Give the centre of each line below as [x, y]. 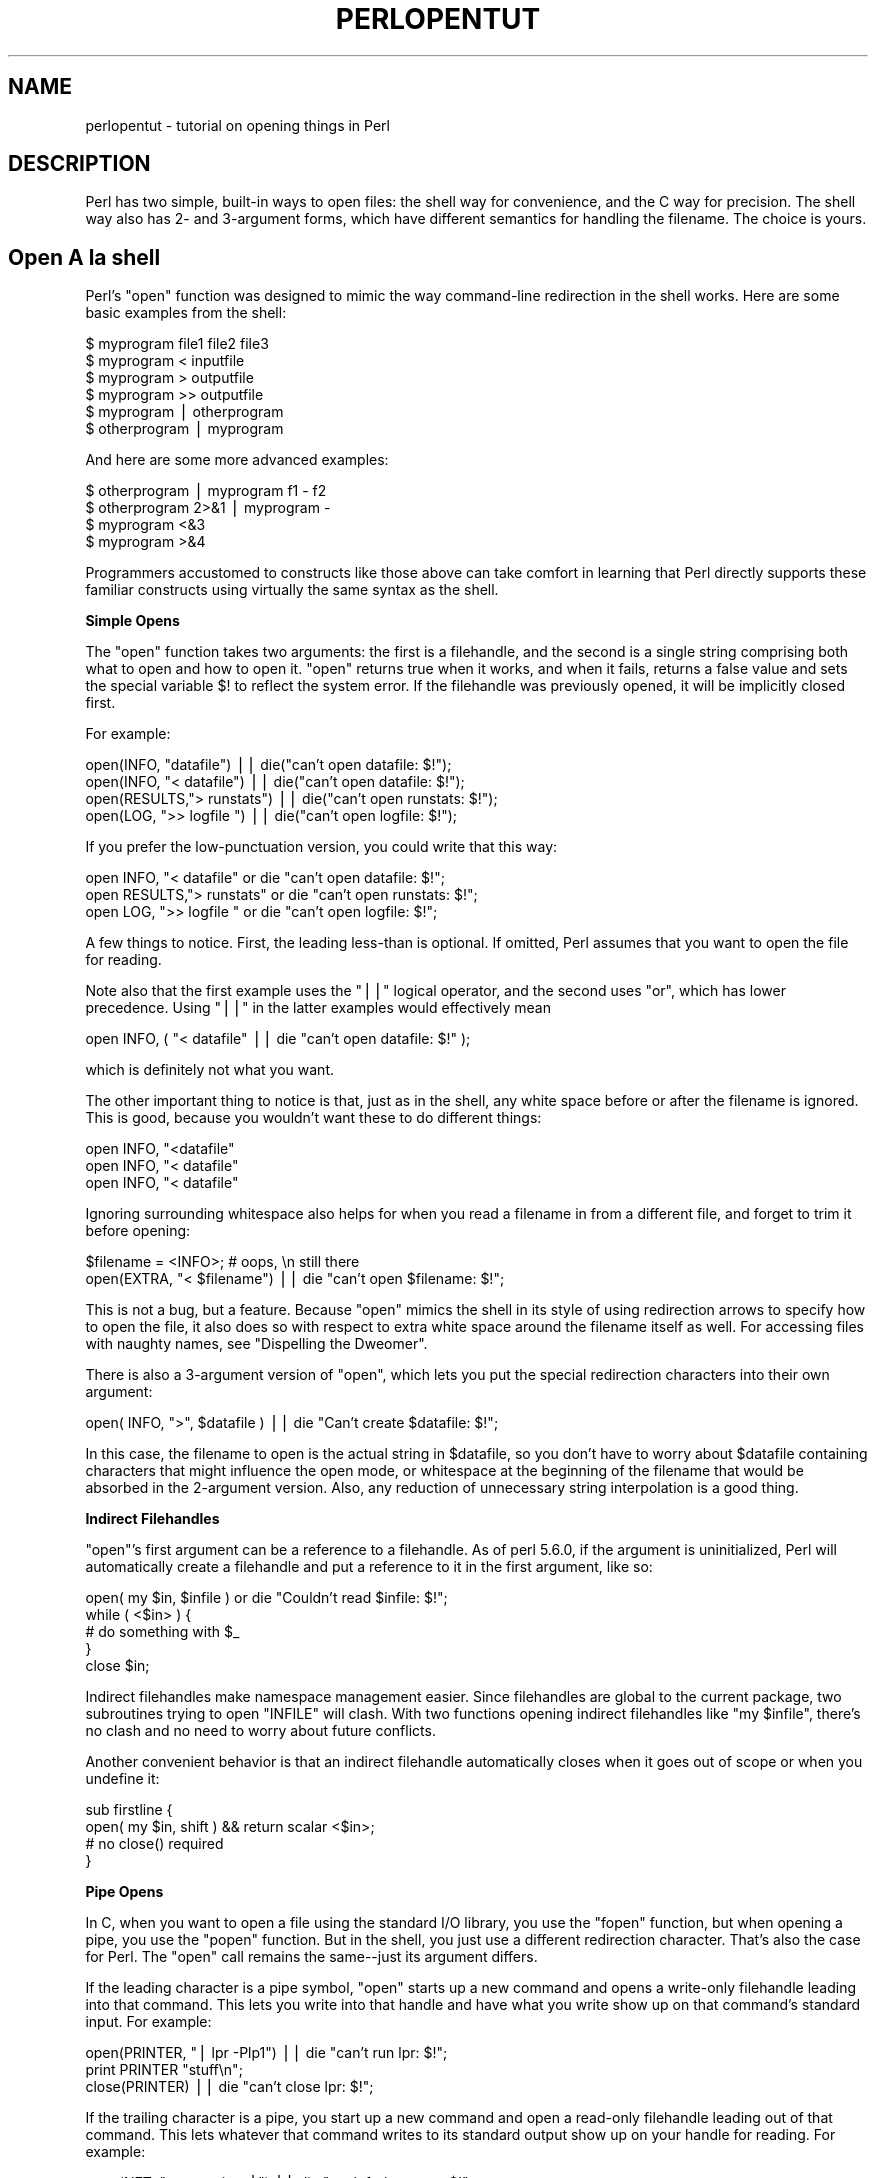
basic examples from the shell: [186, 313]
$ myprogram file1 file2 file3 [177, 344]
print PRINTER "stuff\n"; [164, 2070]
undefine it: [122, 1779]
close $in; [117, 1666]
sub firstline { [129, 1810]
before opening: [138, 1231]
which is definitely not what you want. [209, 1070]
